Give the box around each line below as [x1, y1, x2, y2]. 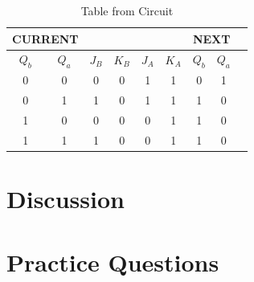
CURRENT [12, 30, 79, 47]
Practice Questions [6, 245, 219, 278]
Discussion [6, 182, 125, 215]
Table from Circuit [80, 2, 174, 18]
